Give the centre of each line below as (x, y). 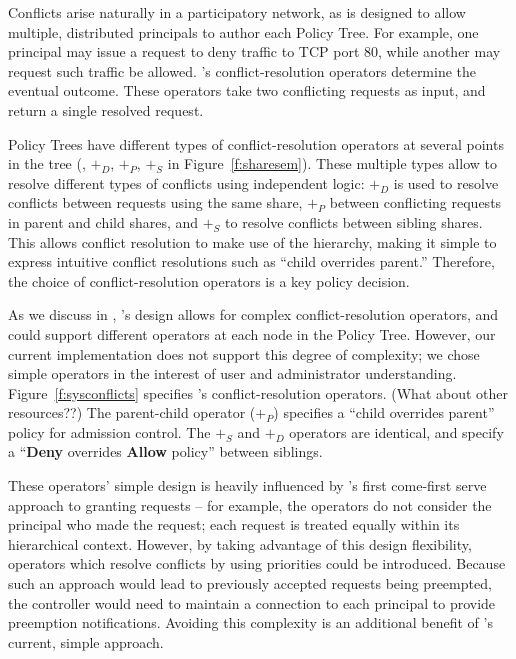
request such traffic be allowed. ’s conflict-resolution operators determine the (242, 70)
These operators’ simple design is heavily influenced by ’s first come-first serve (247, 485)
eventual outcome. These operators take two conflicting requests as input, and (247, 90)
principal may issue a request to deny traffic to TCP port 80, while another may (254, 51)
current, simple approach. (86, 641)
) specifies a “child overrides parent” (384, 412)
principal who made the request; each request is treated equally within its (234, 524)
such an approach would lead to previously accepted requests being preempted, (250, 583)
